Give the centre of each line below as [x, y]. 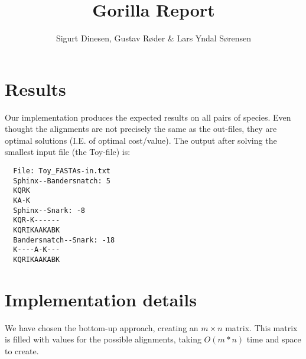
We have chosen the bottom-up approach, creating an [102, 327]
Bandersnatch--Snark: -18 [64, 240]
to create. [22, 350]
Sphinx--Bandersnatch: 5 [62, 181]
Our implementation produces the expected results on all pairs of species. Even [148, 117]
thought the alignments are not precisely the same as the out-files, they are [141, 129]
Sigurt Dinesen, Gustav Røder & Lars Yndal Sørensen [154, 38]
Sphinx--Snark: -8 [49, 210]
